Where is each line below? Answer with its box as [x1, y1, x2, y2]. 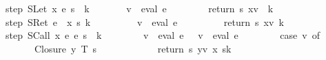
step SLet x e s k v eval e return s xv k [5, 1, 274, 15]
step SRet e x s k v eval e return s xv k [5, 14, 284, 29]
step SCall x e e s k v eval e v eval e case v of [5, 28, 320, 42]
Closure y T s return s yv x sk [34, 41, 232, 55]
